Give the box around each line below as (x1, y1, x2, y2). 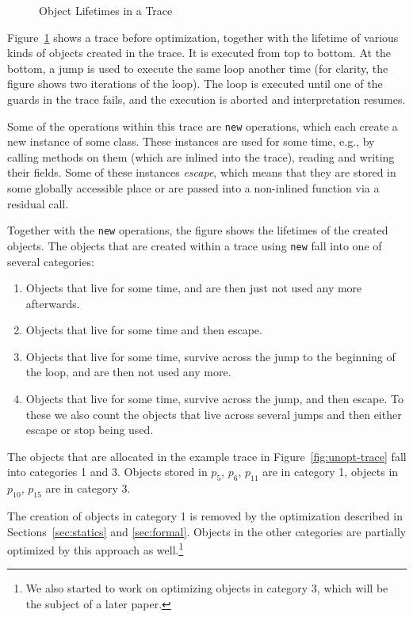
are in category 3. (45, 480, 131, 497)
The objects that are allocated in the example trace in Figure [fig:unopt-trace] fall (7, 448, 407, 464)
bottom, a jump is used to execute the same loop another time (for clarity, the (7, 59, 388, 76)
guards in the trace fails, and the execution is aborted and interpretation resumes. (7, 90, 406, 107)
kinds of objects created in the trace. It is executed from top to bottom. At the (7, 44, 392, 61)
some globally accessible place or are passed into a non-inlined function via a (7, 180, 380, 196)
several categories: (7, 253, 94, 269)
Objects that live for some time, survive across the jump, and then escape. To (25, 390, 403, 407)
